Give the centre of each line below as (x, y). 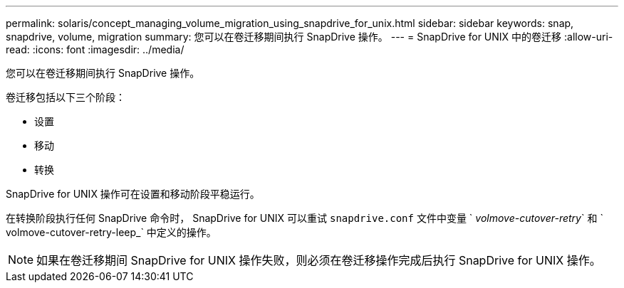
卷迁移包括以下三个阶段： (66, 97)
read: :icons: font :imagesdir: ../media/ (95, 49)
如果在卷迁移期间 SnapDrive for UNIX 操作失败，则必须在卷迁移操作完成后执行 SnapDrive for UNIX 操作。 (319, 260)
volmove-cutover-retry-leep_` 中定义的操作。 (111, 232)
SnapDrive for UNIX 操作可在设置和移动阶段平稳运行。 (133, 194)
